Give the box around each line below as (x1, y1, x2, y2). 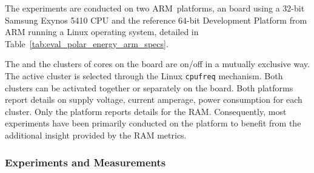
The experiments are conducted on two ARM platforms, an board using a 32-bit (5, 2, 305, 14)
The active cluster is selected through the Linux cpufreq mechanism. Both (5, 69, 283, 82)
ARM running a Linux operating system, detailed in (5, 25, 199, 38)
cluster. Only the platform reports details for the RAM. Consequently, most (5, 105, 287, 117)
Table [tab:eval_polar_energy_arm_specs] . (5, 37, 169, 50)
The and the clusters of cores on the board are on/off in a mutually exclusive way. (5, 57, 310, 70)
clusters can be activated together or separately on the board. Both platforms (5, 81, 293, 94)
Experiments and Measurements (5, 154, 166, 169)
